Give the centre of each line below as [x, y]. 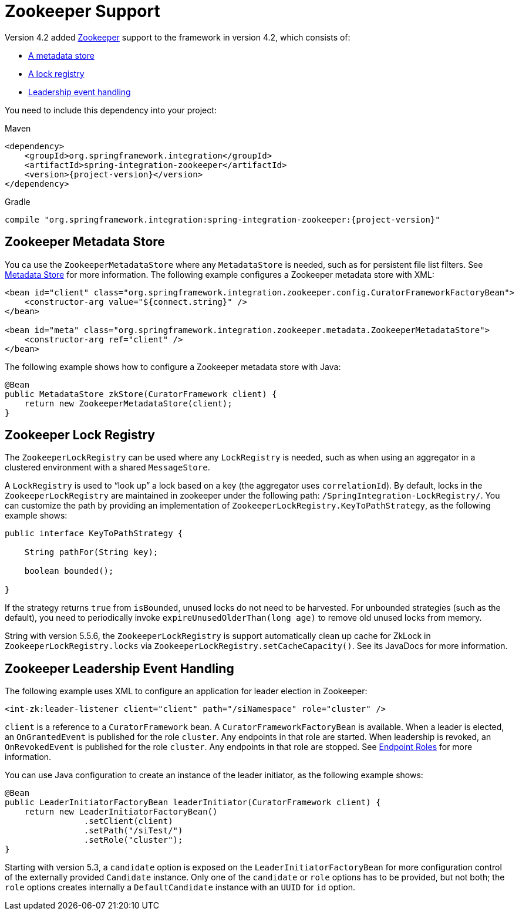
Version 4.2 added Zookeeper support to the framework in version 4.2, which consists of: [178, 37]
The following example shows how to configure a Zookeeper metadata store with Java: [173, 366]
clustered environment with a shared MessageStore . [107, 467]
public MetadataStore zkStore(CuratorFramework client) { [141, 394]
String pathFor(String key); [91, 552]
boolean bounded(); [69, 571]
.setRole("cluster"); [133, 840]
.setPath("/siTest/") [133, 831]
